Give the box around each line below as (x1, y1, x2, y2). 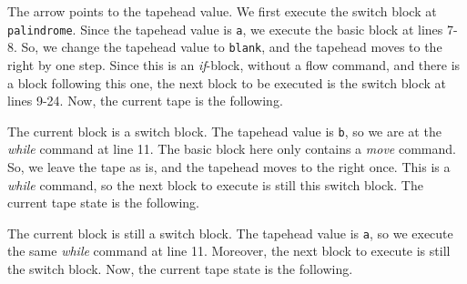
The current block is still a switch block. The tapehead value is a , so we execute (7, 223, 453, 242)
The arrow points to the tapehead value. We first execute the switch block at (7, 2, 437, 20)
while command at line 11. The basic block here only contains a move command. (7, 139, 456, 158)
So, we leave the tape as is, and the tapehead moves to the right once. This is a (7, 157, 451, 176)
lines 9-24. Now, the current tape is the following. (7, 91, 283, 110)
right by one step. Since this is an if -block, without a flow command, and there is (7, 55, 461, 74)
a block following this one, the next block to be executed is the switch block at (7, 73, 447, 92)
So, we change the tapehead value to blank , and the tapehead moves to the (21, 37, 442, 56)
